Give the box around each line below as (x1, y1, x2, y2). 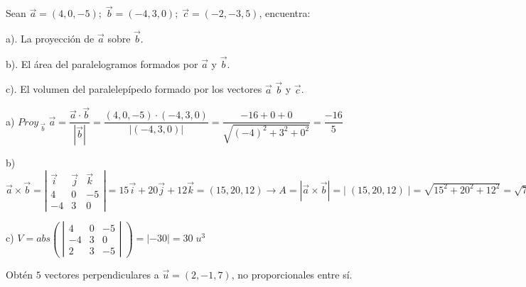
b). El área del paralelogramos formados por (6, 56, 198, 71)
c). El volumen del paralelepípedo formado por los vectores (6, 81, 262, 96)
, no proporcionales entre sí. (231, 266, 353, 281)
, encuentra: (259, 6, 311, 21)
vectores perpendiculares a (44, 266, 159, 281)
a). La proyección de (6, 31, 95, 46)
